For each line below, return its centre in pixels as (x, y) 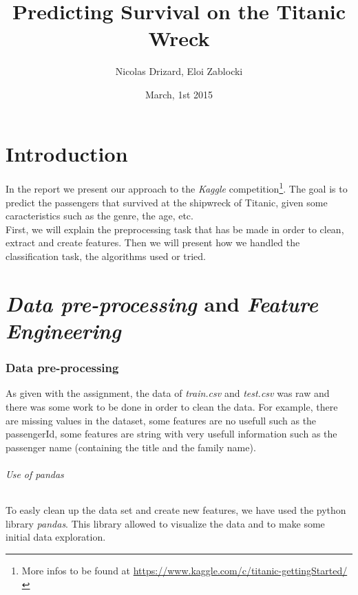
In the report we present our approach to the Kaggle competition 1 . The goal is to (177, 188)
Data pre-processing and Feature (162, 303)
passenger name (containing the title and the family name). (131, 447)
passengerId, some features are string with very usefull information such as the (171, 434)
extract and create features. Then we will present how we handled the (153, 242)
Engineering (63, 331)
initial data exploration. (56, 537)
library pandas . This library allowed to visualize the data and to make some (165, 523)
